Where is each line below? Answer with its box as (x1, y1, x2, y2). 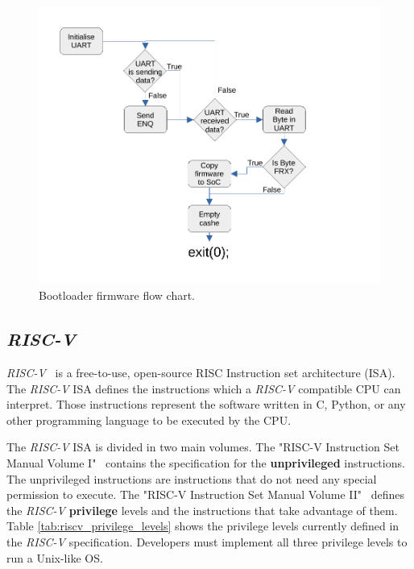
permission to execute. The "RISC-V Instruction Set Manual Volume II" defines (6, 486, 405, 503)
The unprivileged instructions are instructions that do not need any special (6, 470, 377, 487)
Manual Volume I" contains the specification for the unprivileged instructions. (6, 454, 405, 471)
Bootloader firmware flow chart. (39, 287, 196, 304)
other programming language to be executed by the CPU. (6, 411, 292, 428)
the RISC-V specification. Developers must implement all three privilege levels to (6, 533, 408, 550)
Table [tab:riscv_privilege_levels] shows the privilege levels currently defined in (6, 517, 400, 534)
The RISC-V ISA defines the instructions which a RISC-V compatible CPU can (6, 380, 401, 397)
